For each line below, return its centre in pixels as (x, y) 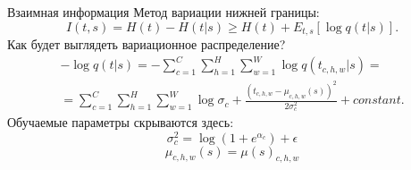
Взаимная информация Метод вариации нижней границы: (164, 12)
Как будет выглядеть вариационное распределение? (147, 44)
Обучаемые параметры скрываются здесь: (121, 121)
